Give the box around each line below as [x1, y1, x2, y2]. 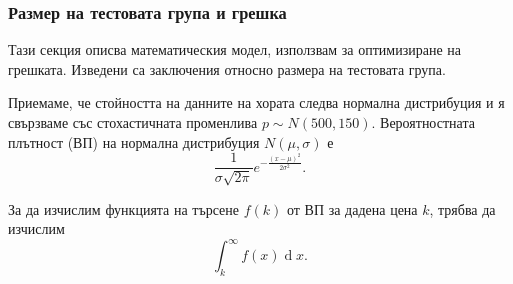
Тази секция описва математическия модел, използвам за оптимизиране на [8, 39, 461, 60]
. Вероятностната [371, 112, 475, 132]
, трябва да [429, 198, 496, 219]
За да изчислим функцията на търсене [8, 198, 240, 219]
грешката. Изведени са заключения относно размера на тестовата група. [8, 58, 446, 79]
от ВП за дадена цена [286, 198, 418, 219]
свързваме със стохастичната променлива [8, 112, 258, 132]
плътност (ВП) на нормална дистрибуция [8, 131, 260, 152]
